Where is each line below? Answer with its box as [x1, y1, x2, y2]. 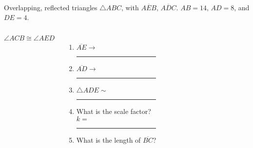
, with [121, 2, 139, 12]
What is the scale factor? [76, 106, 151, 116]
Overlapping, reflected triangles [4, 2, 97, 12]
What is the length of [76, 134, 141, 145]
